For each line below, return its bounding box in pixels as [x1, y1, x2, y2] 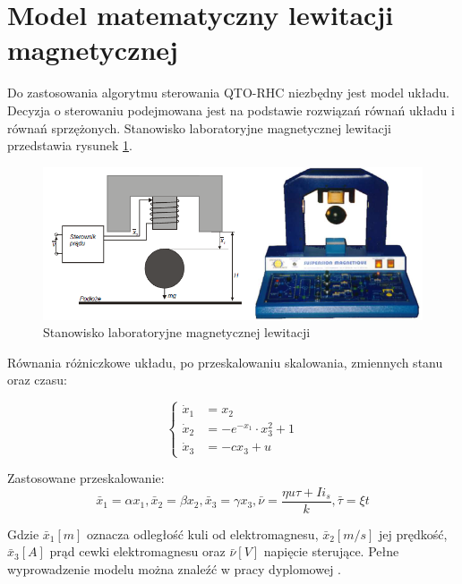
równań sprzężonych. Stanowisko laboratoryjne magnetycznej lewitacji [7, 118, 391, 137]
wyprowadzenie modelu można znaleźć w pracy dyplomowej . [7, 559, 342, 578]
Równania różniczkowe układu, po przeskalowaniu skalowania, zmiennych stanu [7, 352, 443, 371]
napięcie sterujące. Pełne [263, 542, 399, 561]
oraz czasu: [7, 370, 67, 389]
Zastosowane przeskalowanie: [7, 469, 165, 487]
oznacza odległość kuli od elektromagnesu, [87, 524, 319, 543]
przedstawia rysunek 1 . [7, 136, 133, 155]
